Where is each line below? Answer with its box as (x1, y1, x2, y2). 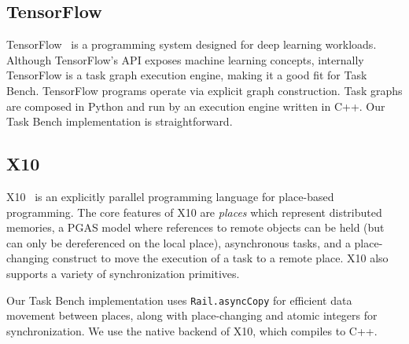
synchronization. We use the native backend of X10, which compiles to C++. (6, 322, 378, 339)
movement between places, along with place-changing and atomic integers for (6, 307, 378, 324)
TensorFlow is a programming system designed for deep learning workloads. (6, 36, 377, 53)
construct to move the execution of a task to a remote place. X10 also (52, 250, 389, 266)
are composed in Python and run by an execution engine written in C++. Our (6, 97, 385, 114)
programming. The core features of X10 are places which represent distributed (6, 203, 382, 220)
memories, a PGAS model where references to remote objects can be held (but (6, 219, 385, 236)
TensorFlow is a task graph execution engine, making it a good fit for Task (6, 67, 367, 83)
